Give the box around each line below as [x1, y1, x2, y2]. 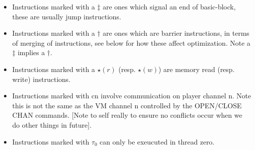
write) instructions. [12, 74, 71, 84]
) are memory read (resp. [158, 64, 235, 74]
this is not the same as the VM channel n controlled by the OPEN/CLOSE [12, 100, 242, 110]
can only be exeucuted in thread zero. [99, 136, 215, 147]
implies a [17, 47, 45, 58]
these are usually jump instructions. [12, 11, 121, 21]
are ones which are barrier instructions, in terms [102, 28, 250, 38]
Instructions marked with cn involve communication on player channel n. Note [12, 90, 251, 101]
